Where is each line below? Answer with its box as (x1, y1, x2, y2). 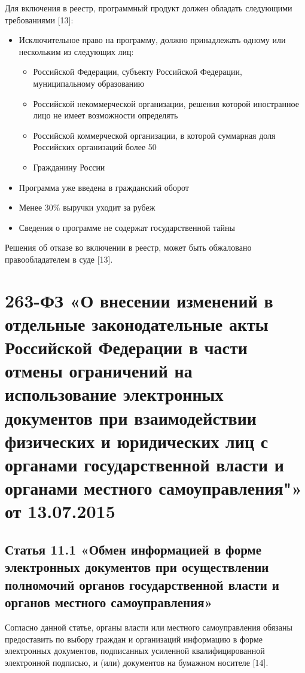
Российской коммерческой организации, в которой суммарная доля (33, 129, 276, 141)
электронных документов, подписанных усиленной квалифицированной (5, 644, 265, 657)
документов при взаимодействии (5, 405, 257, 430)
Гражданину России (33, 160, 105, 173)
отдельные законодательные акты (5, 311, 269, 336)
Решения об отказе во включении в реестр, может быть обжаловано (5, 241, 252, 254)
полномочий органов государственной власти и (5, 575, 279, 593)
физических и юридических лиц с (5, 428, 269, 453)
